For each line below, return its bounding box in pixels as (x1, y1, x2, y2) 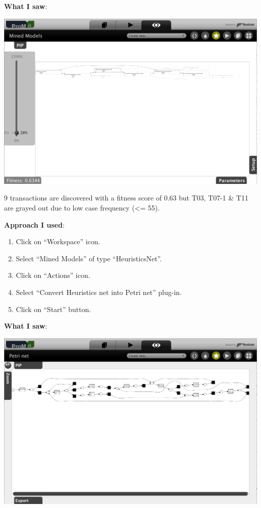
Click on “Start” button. (16, 303, 91, 314)
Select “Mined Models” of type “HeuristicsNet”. (16, 253, 162, 263)
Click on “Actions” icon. (16, 270, 90, 280)
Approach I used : (4, 219, 65, 230)
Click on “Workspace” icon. (16, 236, 100, 247)
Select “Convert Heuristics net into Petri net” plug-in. (16, 287, 182, 297)
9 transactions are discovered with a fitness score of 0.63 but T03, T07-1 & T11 (4, 192, 248, 203)
